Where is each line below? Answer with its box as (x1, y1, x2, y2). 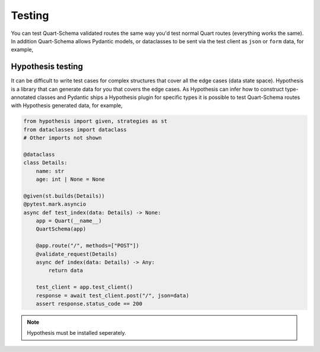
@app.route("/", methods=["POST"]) (36, 242, 139, 249)
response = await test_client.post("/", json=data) (36, 292, 190, 299)
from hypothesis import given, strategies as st (23, 118, 168, 124)
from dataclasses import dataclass (23, 126, 127, 133)
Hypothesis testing (11, 62, 83, 72)
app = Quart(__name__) (36, 217, 102, 225)
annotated (11, 94, 36, 101)
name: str (36, 168, 65, 174)
